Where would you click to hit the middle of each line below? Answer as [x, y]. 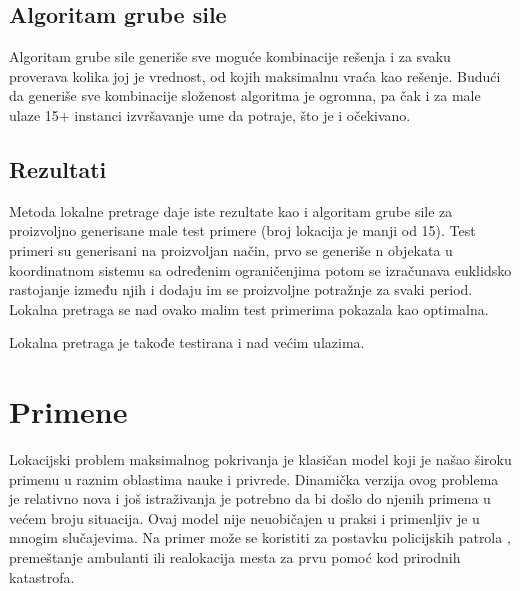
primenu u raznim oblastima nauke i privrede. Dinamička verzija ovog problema [254, 478]
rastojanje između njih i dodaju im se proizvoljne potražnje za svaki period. [241, 289]
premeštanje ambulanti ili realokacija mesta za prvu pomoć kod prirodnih [235, 557]
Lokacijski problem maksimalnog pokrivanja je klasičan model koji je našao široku [260, 459]
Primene [68, 411]
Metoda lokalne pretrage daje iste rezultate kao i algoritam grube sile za [231, 210]
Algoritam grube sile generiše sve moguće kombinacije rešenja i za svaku [230, 56]
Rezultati [58, 168]
